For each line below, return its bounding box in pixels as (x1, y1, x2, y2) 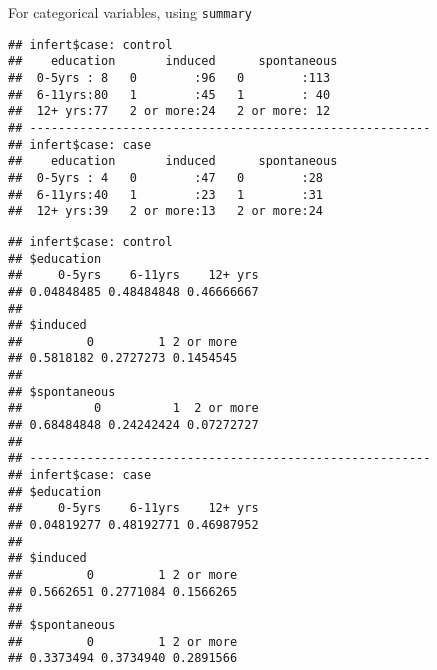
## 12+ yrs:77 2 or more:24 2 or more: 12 (8, 104, 331, 119)
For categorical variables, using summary (8, 2, 252, 22)
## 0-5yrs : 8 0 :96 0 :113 (8, 70, 331, 85)
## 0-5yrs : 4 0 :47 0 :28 (8, 170, 323, 185)
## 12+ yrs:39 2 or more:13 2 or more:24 (8, 204, 323, 219)
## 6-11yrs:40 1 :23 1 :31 (8, 187, 323, 202)
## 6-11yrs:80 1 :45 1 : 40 (8, 87, 331, 102)
